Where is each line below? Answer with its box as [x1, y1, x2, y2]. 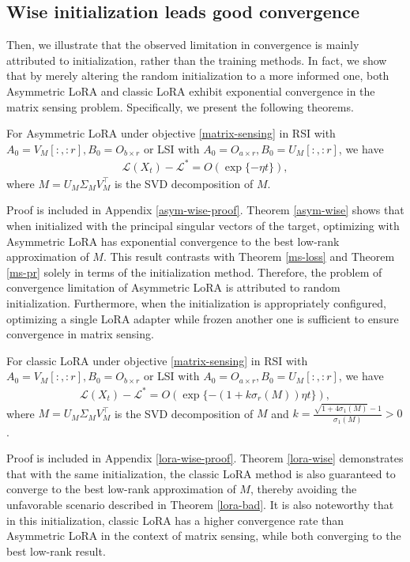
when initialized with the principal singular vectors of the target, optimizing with [6, 217, 400, 234]
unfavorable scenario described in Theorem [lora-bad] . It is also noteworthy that [6, 496, 394, 512]
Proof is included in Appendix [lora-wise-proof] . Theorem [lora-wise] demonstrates [6, 450, 404, 466]
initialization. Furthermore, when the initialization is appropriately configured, [6, 295, 386, 311]
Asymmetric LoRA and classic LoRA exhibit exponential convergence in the [6, 82, 375, 99]
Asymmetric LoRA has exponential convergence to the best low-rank [6, 232, 340, 249]
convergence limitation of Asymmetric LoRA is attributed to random [6, 279, 340, 296]
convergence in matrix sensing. [6, 326, 154, 342]
